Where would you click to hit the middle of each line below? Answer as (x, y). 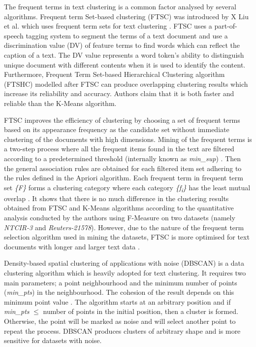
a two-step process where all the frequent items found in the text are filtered (119, 149)
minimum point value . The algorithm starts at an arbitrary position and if (117, 301)
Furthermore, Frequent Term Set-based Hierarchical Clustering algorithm (114, 74)
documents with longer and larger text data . (72, 246)
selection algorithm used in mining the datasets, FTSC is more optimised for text (127, 237)
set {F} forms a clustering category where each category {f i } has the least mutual (127, 188)
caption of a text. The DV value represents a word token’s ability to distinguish (124, 54)
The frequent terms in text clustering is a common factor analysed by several (120, 6)
